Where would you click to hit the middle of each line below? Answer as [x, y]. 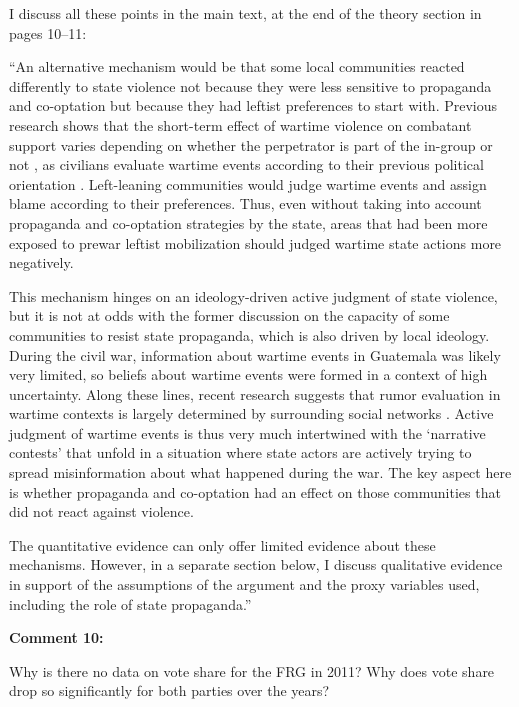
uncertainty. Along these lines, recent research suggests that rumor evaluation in [255, 393]
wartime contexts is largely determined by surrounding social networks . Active [251, 413]
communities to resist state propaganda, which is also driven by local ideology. [249, 334]
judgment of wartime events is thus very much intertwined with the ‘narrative [247, 432]
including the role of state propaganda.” [130, 603]
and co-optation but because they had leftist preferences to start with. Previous [253, 105]
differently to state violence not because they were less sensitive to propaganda [250, 85]
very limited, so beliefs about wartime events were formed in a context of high [248, 374]
